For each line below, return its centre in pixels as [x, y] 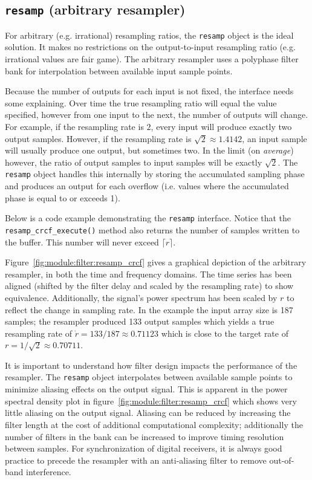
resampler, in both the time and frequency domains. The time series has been [148, 274]
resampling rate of [38, 333]
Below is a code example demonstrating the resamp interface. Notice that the [148, 218]
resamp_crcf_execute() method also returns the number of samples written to [152, 229]
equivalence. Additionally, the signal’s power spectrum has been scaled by [141, 297]
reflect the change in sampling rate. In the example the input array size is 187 [149, 309]
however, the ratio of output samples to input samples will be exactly [134, 162]
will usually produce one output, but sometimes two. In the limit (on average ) [149, 150]
